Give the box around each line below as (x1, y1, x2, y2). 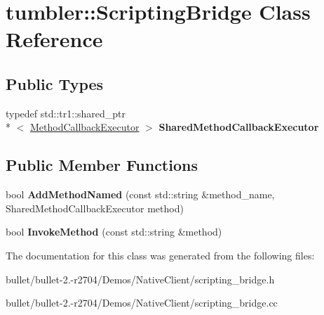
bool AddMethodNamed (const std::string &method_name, (6, 187, 275, 202)
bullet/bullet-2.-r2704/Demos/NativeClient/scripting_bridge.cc (6, 295, 278, 310)
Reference (6, 25, 103, 53)
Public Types (6, 72, 104, 94)
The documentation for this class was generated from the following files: (6, 247, 315, 262)
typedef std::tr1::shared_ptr (6, 105, 126, 120)
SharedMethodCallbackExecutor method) (6, 200, 184, 215)
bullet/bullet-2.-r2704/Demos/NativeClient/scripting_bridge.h (6, 271, 275, 286)
